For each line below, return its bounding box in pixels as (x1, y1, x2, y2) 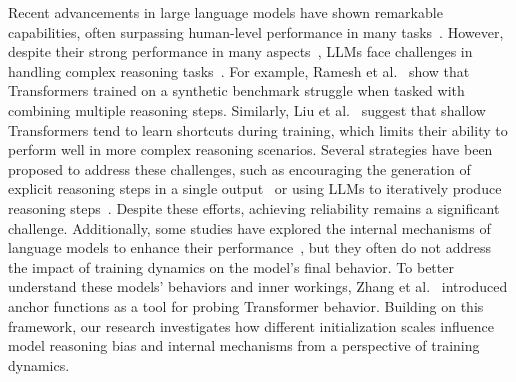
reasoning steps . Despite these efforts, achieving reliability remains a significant (8, 197, 500, 218)
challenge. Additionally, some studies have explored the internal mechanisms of (8, 217, 491, 238)
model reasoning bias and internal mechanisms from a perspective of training (8, 335, 480, 356)
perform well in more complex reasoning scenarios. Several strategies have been (8, 139, 493, 160)
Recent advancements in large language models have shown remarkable (8, 2, 443, 22)
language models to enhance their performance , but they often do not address (8, 237, 492, 258)
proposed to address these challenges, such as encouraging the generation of (8, 158, 471, 179)
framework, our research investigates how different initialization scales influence (8, 315, 494, 336)
